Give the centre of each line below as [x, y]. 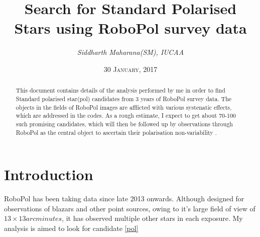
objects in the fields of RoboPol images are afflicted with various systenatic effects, [124, 107]
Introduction [49, 174]
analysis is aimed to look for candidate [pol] [71, 228]
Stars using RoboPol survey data [131, 28]
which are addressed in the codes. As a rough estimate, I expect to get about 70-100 [126, 115]
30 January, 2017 [131, 69]
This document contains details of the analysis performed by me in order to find [120, 90]
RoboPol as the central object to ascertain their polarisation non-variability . [116, 132]
